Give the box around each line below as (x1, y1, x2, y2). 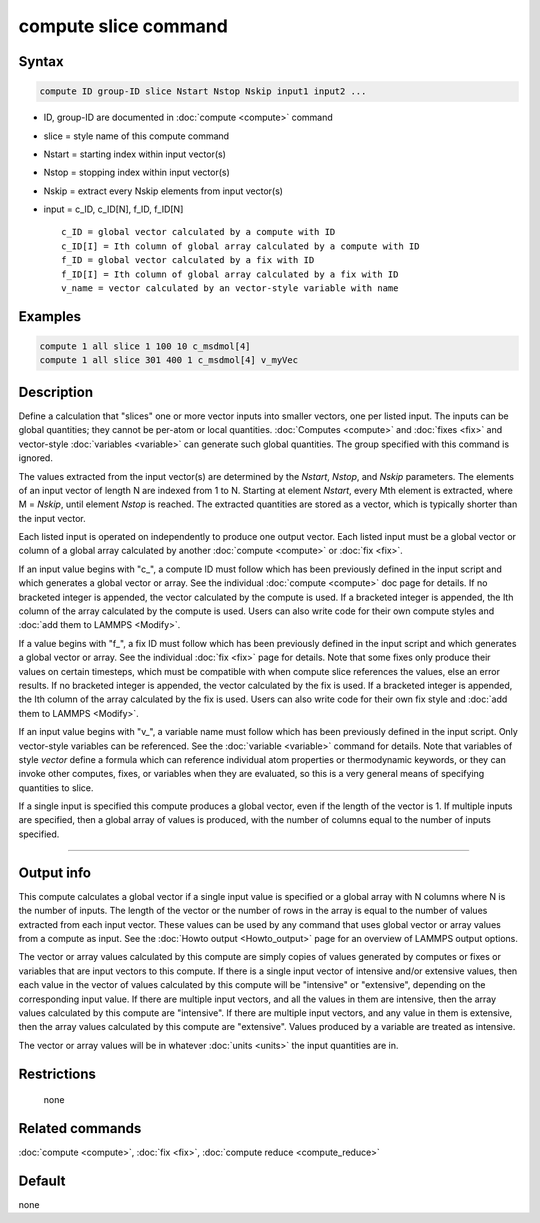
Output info (18, 864, 92, 881)
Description (18, 383, 94, 400)
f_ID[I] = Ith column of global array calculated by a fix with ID (61, 268, 399, 280)
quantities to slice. (18, 781, 94, 794)
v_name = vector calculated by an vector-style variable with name (61, 283, 399, 294)
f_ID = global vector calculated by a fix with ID (61, 255, 315, 266)
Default (18, 1172, 66, 1189)
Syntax (18, 53, 64, 70)
